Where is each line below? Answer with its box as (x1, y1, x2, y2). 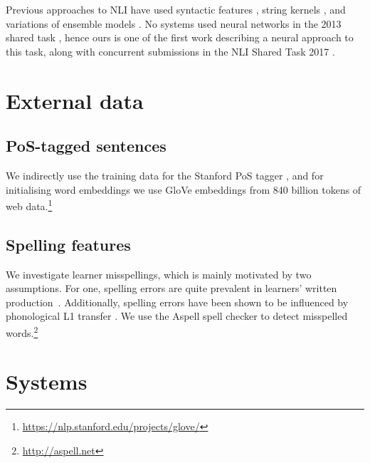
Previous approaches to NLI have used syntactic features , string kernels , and (6, 2, 346, 16)
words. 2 (6, 323, 38, 340)
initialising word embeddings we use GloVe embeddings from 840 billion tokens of (6, 182, 361, 197)
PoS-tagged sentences (6, 135, 166, 157)
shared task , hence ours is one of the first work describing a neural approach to (6, 30, 354, 45)
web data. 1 (6, 197, 53, 213)
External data (6, 85, 144, 115)
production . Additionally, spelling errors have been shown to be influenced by (6, 294, 349, 309)
